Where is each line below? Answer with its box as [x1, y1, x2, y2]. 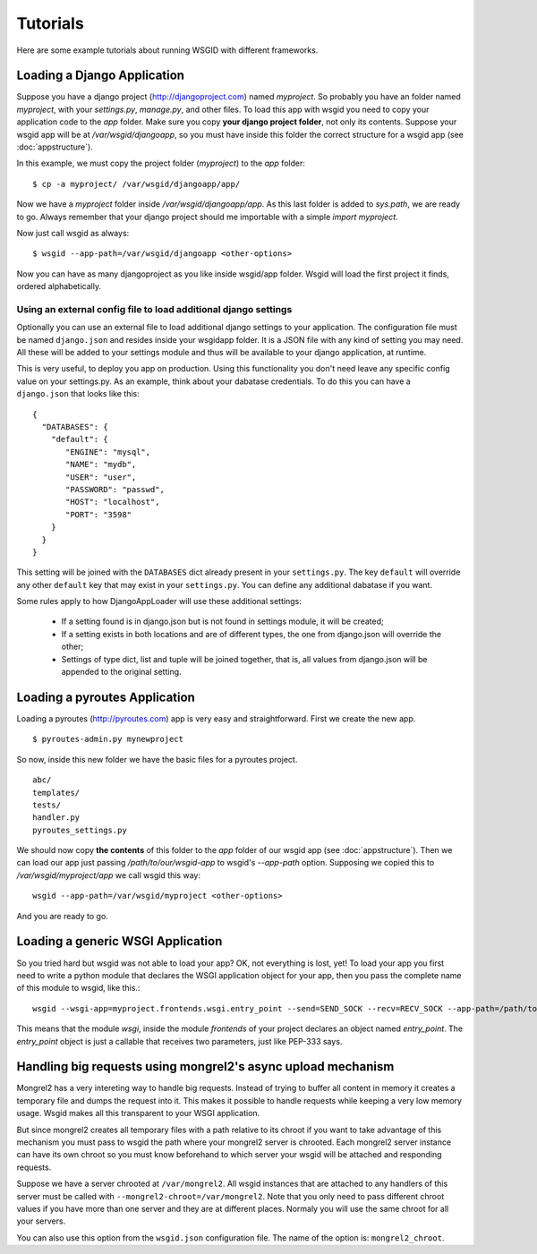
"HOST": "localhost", [65, 497, 160, 508]
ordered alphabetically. [16, 281, 102, 292]
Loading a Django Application [16, 68, 185, 83]
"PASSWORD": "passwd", [65, 484, 166, 494]
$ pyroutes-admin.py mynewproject [32, 734, 183, 745]
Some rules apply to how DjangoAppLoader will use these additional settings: [16, 596, 302, 607]
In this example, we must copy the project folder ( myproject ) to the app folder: [16, 158, 306, 169]
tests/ [32, 799, 62, 810]
